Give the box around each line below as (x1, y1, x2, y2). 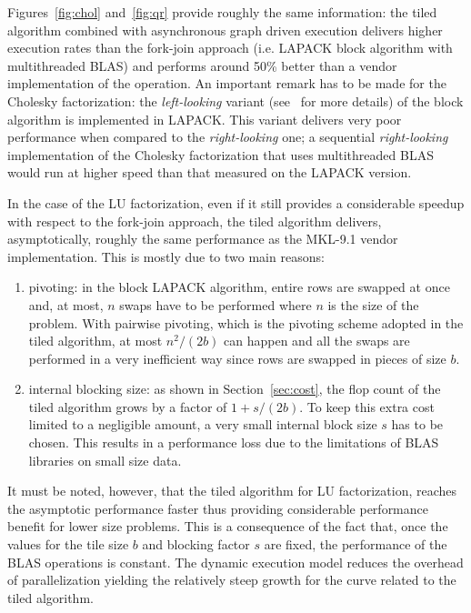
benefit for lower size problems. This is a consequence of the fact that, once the (7, 517, 448, 536)
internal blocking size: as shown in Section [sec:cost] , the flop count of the (28, 379, 441, 398)
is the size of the (327, 295, 419, 314)
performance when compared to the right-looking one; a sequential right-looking (7, 127, 448, 146)
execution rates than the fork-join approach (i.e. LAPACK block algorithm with (7, 38, 453, 57)
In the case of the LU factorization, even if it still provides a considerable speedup (7, 193, 465, 212)
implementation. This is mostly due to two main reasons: (7, 246, 325, 266)
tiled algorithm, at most (28, 331, 163, 350)
